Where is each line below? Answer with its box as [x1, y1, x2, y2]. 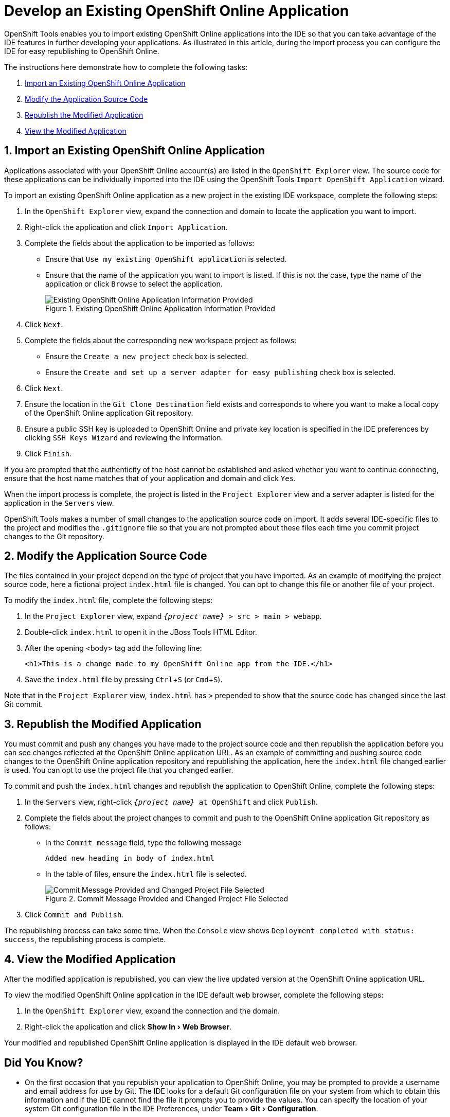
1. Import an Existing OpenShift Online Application [4, 144, 265, 157]
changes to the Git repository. [4, 531, 105, 541]
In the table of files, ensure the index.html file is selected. [45, 870, 247, 879]
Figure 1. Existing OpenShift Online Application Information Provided [45, 304, 275, 313]
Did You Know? [4, 1056, 83, 1069]
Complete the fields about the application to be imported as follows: [25, 238, 255, 247]
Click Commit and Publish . [25, 910, 124, 919]
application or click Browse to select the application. [45, 279, 223, 288]
